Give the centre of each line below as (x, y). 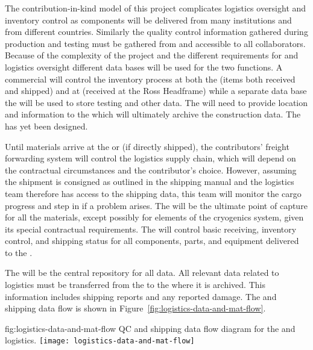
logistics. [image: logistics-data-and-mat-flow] (100, 340)
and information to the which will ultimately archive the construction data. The (153, 114)
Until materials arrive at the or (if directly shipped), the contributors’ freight (147, 146)
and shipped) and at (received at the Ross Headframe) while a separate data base (156, 91)
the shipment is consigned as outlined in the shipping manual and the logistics (150, 182)
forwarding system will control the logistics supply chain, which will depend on (150, 158)
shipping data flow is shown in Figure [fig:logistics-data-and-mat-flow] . (135, 308)
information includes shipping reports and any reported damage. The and (141, 296)
